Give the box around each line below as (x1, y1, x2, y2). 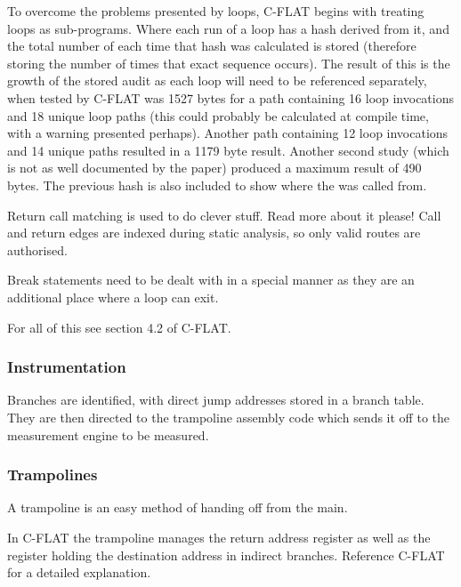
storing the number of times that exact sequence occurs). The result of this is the (7, 53, 450, 72)
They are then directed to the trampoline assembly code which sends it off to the (7, 407, 449, 426)
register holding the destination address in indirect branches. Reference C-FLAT (7, 545, 445, 564)
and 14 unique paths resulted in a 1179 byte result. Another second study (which (7, 141, 449, 159)
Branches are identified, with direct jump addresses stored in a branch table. (7, 390, 425, 409)
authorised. (7, 240, 68, 259)
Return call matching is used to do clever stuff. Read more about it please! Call (7, 205, 441, 224)
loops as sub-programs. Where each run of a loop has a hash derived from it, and (7, 19, 449, 37)
